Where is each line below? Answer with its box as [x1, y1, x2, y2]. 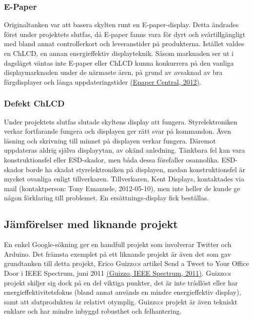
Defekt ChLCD [4, 97, 65, 109]
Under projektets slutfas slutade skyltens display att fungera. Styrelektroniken [4, 116, 237, 126]
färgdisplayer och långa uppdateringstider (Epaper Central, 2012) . [4, 76, 201, 87]
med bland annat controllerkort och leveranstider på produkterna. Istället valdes [4, 38, 244, 49]
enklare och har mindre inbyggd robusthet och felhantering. [4, 306, 182, 316]
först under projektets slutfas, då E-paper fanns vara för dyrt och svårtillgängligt [4, 29, 246, 39]
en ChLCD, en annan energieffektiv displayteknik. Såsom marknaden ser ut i [4, 48, 234, 58]
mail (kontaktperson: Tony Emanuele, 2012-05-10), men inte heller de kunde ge [4, 183, 240, 193]
